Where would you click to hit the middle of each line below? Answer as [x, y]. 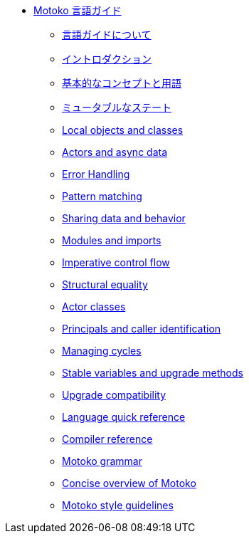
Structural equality [105, 284]
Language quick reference [124, 417]
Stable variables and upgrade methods [153, 373]
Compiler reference [107, 439]
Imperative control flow [116, 262]
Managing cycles [102, 351]
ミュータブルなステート [117, 107]
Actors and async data [115, 152]
